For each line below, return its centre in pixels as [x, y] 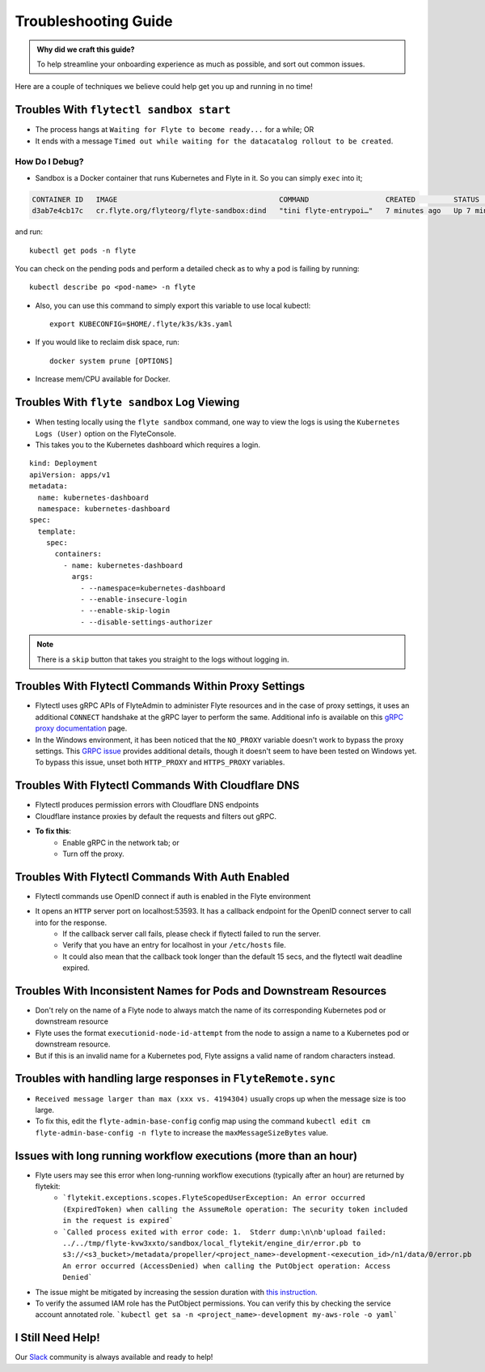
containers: [78, 554]
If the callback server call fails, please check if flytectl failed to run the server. [192, 933]
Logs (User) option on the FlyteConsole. [106, 433]
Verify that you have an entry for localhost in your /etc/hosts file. [174, 945]
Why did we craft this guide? [86, 49]
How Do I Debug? [49, 162]
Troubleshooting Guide [94, 21]
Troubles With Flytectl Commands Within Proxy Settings [160, 686]
